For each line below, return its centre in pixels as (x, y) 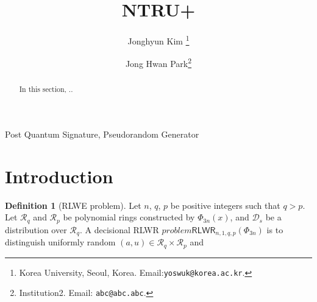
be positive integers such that (225, 205)
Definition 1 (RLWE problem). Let (73, 205)
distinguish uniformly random (60, 242)
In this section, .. (46, 89)
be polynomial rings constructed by (129, 217)
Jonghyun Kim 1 (158, 40)
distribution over (36, 229)
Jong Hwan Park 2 (158, 63)
